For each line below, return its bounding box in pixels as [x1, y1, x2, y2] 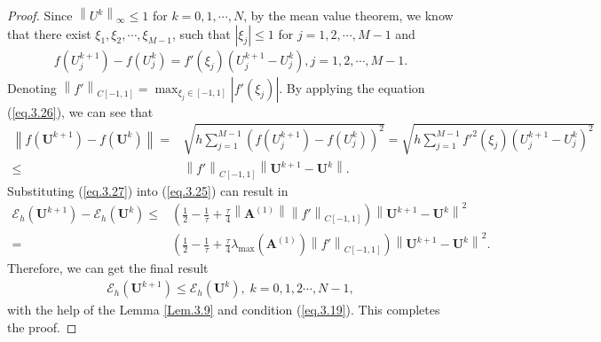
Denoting [7, 78, 57, 97]
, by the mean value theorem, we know [243, 6, 454, 24]
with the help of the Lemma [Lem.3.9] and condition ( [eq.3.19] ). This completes [7, 300, 440, 319]
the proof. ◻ [7, 317, 77, 336]
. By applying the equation [279, 78, 425, 97]
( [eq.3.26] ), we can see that [7, 102, 154, 120]
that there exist [7, 24, 91, 43]
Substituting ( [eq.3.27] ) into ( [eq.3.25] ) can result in [7, 181, 289, 199]
